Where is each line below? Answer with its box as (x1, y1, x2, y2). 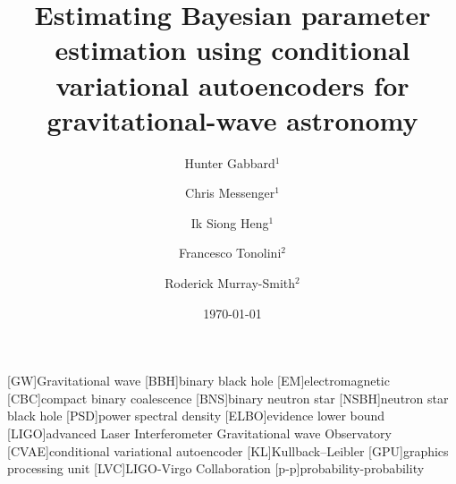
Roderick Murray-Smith (165, 274, 296, 293)
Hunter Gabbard (184, 153, 275, 172)
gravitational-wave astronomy (46, 101, 418, 138)
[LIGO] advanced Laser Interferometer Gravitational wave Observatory (7, 424, 392, 443)
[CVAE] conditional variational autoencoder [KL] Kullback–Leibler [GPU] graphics (7, 441, 449, 460)
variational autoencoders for (55, 66, 410, 103)
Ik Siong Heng (190, 213, 269, 232)
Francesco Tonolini (179, 243, 282, 262)
